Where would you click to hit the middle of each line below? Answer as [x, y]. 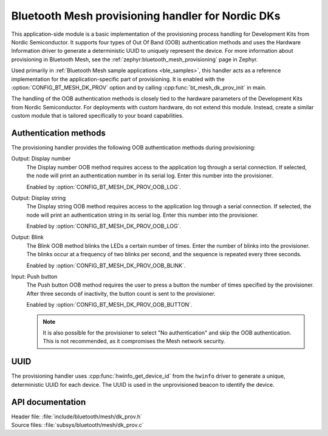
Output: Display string [39, 198]
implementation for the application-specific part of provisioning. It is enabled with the [118, 79]
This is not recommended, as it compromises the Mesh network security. [134, 341]
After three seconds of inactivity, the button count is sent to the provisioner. [121, 293]
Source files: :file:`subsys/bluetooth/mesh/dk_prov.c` [77, 424]
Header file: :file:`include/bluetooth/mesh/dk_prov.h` [77, 417]
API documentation [49, 402]
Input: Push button [34, 277]
